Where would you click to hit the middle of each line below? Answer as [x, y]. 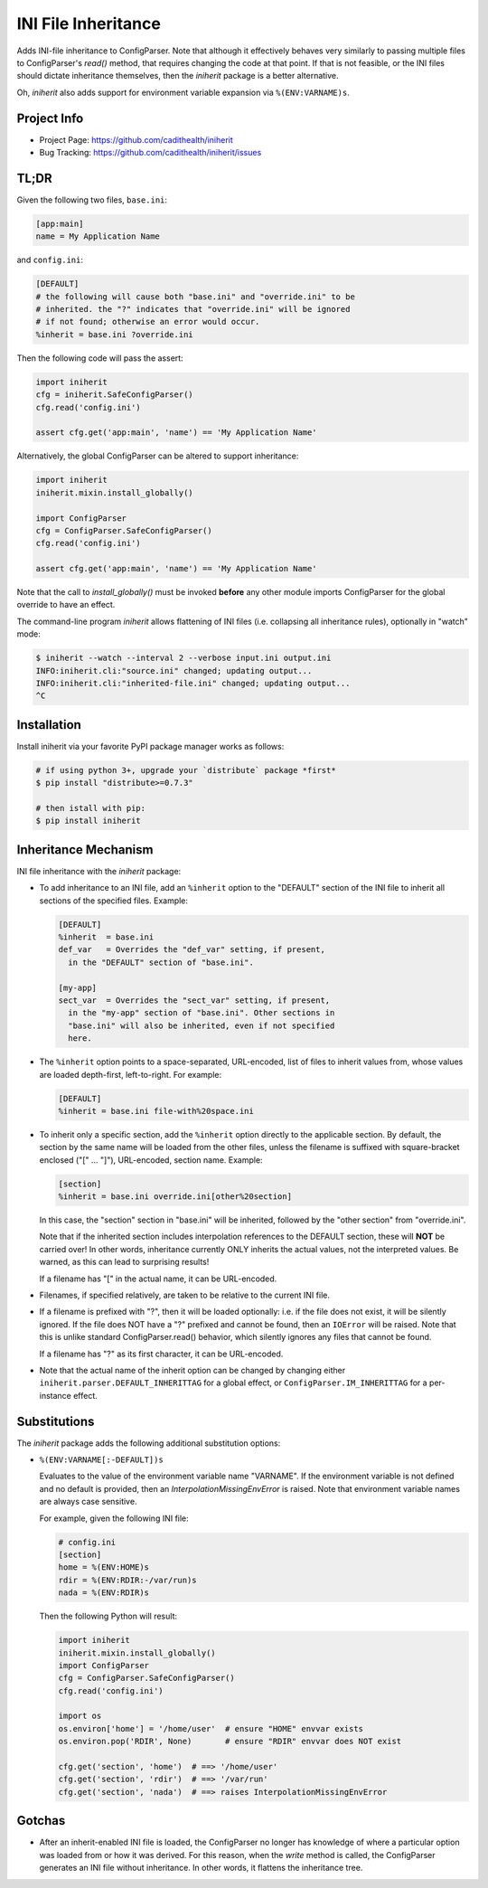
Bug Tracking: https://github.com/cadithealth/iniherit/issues [150, 153]
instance [55, 1395]
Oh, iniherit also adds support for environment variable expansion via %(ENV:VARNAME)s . [183, 92]
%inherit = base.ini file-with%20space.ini [156, 1111]
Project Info [50, 118]
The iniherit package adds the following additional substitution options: [149, 1443]
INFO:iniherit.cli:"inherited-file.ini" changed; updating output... [193, 683]
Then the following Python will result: [108, 1616]
